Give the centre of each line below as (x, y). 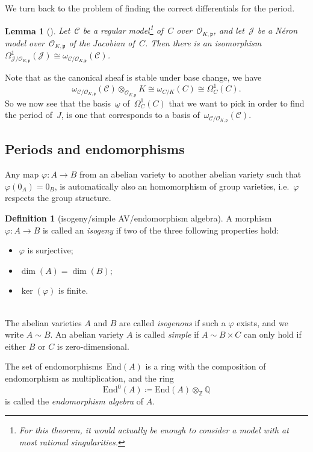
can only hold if (272, 334)
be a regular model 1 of (123, 29)
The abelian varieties (43, 322)
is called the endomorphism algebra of (74, 401)
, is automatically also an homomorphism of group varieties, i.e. (172, 186)
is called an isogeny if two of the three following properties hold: (161, 230)
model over (25, 42)
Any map (22, 174)
